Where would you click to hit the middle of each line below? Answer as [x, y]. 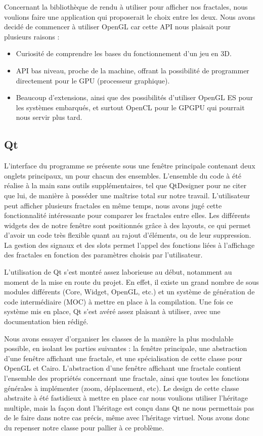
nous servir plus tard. [49, 117]
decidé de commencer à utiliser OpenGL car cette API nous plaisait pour [118, 27]
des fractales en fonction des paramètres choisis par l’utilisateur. [103, 255]
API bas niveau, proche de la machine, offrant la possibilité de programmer [133, 70]
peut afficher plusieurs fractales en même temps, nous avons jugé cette [113, 205]
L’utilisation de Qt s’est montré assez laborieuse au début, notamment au [118, 272]
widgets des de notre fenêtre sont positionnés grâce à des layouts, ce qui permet [127, 225]
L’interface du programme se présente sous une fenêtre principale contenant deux [130, 166]
